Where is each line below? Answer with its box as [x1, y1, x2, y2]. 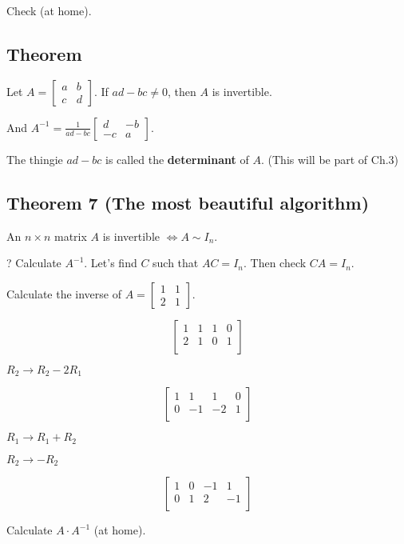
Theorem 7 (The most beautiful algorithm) [6, 190, 370, 214]
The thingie [6, 150, 63, 167]
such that [152, 254, 199, 271]
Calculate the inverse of [6, 285, 121, 302]
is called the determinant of [105, 150, 249, 167]
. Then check [243, 254, 307, 271]
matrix [53, 227, 87, 244]
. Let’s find [84, 254, 137, 271]
